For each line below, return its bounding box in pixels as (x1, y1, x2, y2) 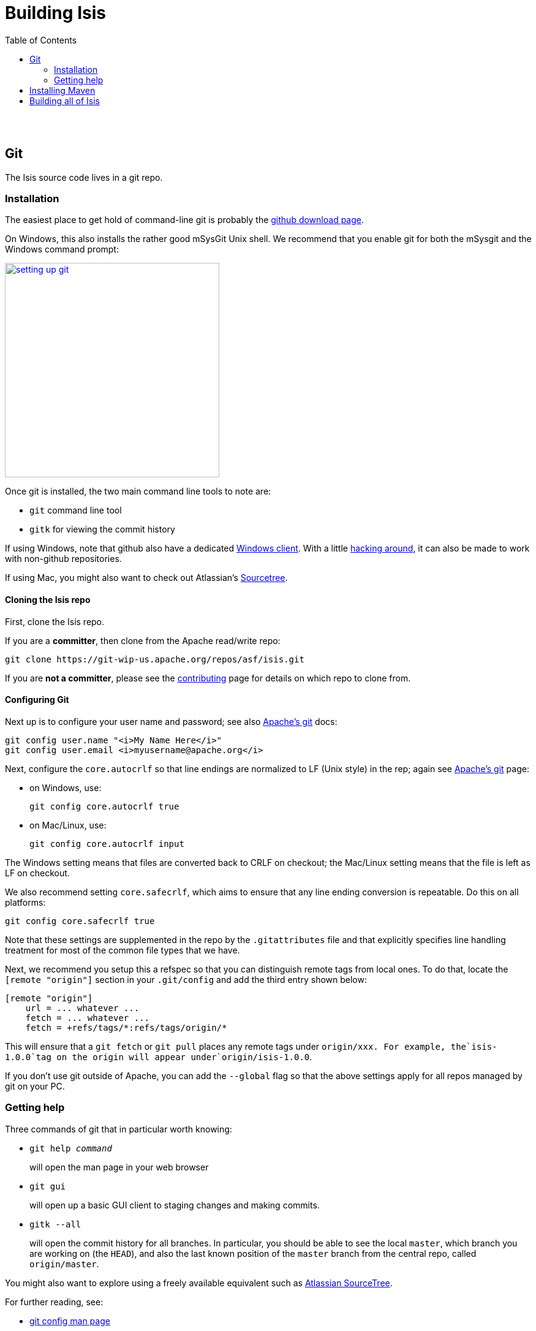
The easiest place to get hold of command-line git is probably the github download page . (5, 214, 364, 226)
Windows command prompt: (5, 244, 119, 255)
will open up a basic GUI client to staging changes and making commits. (29, 1199, 320, 1210)
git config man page (29, 1315, 110, 1326)
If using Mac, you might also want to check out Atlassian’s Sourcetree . (5, 572, 288, 583)
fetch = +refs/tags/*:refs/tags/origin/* (25, 1022, 227, 1033)
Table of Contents (5, 34, 77, 45)
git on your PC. (5, 1080, 65, 1091)
